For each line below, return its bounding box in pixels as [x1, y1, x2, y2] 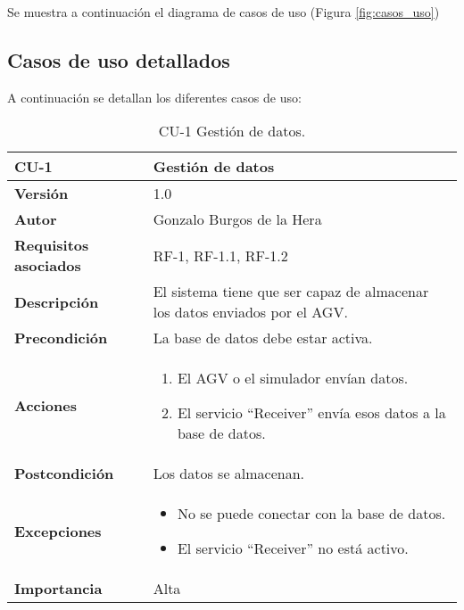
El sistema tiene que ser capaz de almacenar [153, 281, 429, 302]
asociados [14, 255, 81, 276]
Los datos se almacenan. [153, 463, 305, 484]
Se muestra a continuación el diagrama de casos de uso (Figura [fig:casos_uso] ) [7, 3, 440, 21]
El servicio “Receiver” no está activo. [177, 538, 409, 559]
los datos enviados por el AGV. [153, 301, 348, 323]
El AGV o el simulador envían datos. [177, 367, 409, 389]
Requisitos [14, 235, 89, 256]
